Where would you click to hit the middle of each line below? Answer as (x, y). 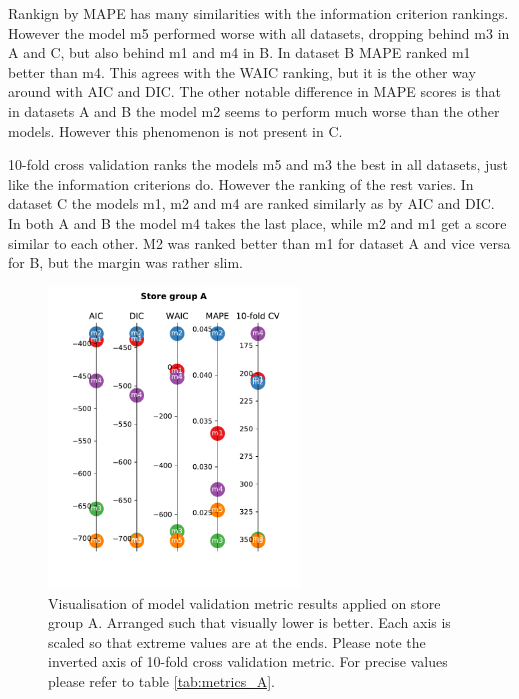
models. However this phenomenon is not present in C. (175, 130)
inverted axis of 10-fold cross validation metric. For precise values (248, 661)
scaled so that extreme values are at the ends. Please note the (237, 641)
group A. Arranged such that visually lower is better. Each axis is (249, 622)
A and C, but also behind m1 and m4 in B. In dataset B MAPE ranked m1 (239, 52)
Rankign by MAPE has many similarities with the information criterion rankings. (258, 13)
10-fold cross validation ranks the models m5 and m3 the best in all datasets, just (258, 164)
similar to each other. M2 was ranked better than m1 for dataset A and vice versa (259, 242)
